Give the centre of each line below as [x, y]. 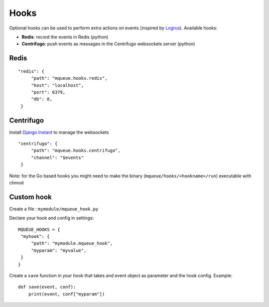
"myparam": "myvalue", [59, 250]
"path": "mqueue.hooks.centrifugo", [76, 151]
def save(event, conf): [47, 287]
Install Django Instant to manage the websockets [59, 132]
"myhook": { [35, 236]
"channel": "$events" [58, 157]
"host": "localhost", [58, 85]
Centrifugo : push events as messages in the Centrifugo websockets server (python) [108, 44]
